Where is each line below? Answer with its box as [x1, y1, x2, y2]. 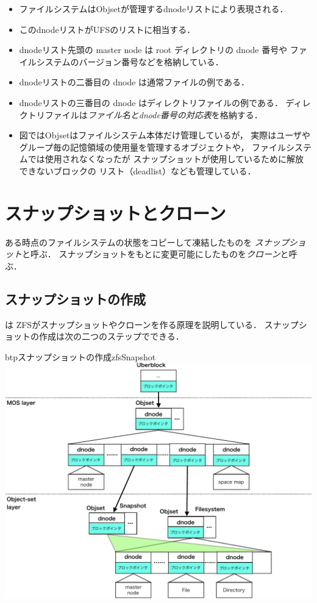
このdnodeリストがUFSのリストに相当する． [19, 23, 196, 35]
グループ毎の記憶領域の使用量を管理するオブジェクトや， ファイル [19, 140, 287, 153]
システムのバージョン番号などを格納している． [36, 55, 224, 68]
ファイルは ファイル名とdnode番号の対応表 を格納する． [45, 108, 263, 121]
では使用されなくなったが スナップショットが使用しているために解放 [27, 152, 304, 165]
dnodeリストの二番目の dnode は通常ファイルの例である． [19, 76, 249, 88]
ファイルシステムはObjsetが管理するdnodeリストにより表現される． [19, 2, 288, 15]
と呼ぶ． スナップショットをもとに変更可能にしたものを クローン [22, 248, 280, 260]
